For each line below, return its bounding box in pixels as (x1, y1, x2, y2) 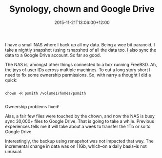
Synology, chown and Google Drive (9, 3, 155, 15)
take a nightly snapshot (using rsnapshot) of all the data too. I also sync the (5, 47, 157, 53)
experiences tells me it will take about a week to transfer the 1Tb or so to (5, 123, 151, 129)
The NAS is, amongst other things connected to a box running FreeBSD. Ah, (5, 61, 157, 67)
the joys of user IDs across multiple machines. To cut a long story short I (5, 67, 150, 73)
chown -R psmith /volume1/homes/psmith (5, 91, 86, 96)
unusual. (5, 148, 22, 154)
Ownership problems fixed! (5, 103, 60, 109)
